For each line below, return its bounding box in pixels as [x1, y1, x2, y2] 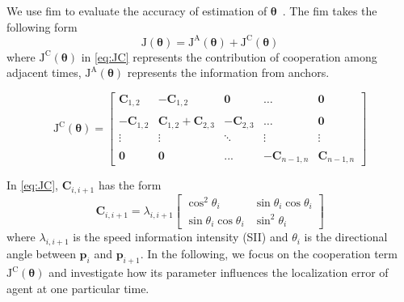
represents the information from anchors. [127, 64, 330, 81]
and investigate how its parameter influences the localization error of [48, 264, 389, 281]
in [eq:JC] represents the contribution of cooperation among [81, 48, 377, 65]
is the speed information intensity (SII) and [73, 228, 288, 245]
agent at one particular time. [6, 279, 149, 296]
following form [6, 18, 78, 35]
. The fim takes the [282, 2, 377, 19]
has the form [98, 177, 162, 194]
